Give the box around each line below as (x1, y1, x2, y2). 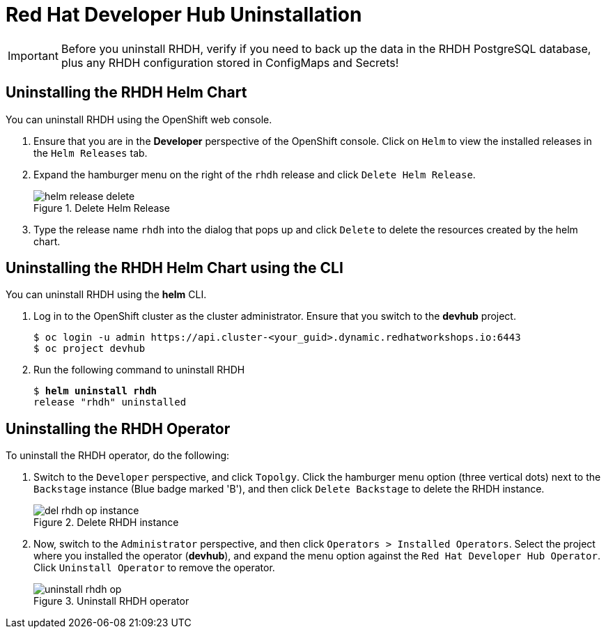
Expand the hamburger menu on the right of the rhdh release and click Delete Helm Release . (33, 168, 476, 180)
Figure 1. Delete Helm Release (33, 201, 170, 214)
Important (8, 48, 59, 63)
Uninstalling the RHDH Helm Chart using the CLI (6, 259, 343, 277)
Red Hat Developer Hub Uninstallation (6, 3, 362, 26)
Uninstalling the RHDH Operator (6, 419, 231, 438)
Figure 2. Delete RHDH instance (33, 516, 179, 529)
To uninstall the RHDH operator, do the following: (6, 449, 230, 462)
